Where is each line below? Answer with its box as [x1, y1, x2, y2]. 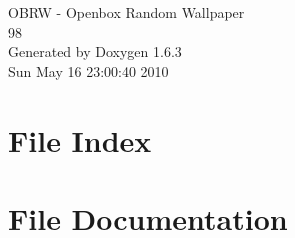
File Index [8, 119, 152, 160]
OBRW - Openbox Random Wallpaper [8, 2, 245, 22]
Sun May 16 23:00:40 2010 [8, 60, 169, 81]
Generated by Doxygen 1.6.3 [8, 41, 182, 62]
